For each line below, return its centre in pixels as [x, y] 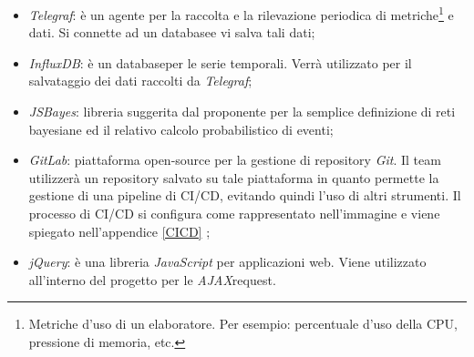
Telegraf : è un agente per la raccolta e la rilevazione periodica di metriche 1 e [241, 13]
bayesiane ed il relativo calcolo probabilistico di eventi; [181, 129]
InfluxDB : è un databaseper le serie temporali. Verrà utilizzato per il [220, 62]
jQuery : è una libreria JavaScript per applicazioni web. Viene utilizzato [227, 262]
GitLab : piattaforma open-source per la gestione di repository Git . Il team [235, 160]
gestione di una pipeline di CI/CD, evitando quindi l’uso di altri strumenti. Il [245, 195]
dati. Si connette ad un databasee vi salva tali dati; [172, 32]
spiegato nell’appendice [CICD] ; [119, 231]
